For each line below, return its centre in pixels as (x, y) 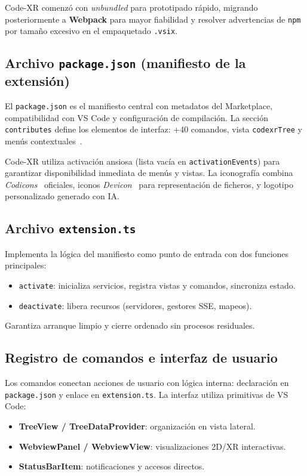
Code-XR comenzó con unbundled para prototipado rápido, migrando (131, 7)
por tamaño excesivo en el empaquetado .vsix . (91, 31)
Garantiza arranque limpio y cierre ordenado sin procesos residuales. (130, 325)
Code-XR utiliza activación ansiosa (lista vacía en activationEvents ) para (142, 161)
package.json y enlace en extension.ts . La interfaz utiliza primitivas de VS (147, 394)
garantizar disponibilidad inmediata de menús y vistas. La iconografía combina (149, 173)
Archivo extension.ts (70, 228)
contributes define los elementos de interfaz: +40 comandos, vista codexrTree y (153, 129)
